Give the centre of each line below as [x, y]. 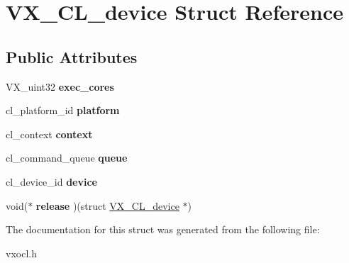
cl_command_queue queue [67, 158]
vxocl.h [21, 253]
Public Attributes [72, 56]
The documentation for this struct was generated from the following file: [163, 229]
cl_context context [49, 134]
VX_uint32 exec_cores [60, 86]
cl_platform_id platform [63, 110]
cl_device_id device [51, 181]
